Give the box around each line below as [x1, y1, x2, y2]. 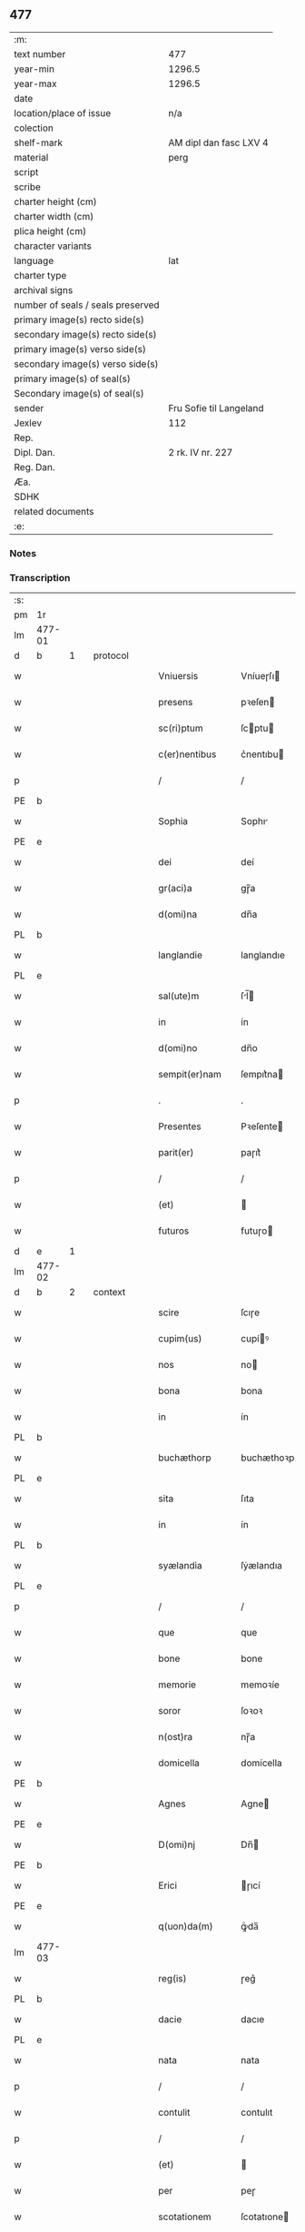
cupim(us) [158, 1332, 202, 1345]
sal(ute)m [158, 989, 200, 1002]
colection [14, 122, 54, 134]
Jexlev [14, 417, 43, 429]
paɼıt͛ [240, 1146, 261, 1159]
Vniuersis [158, 670, 199, 683]
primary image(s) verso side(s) [14, 342, 147, 355]
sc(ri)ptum [158, 722, 203, 734]
